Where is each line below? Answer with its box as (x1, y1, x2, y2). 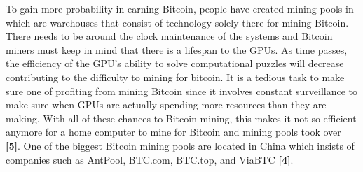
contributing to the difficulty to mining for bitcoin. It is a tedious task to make (6, 69, 345, 84)
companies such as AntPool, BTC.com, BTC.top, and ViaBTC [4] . (6, 152, 294, 166)
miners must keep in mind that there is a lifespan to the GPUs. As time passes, (6, 42, 348, 57)
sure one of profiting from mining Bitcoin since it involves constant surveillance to (6, 83, 358, 98)
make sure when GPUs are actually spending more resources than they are (6, 97, 327, 112)
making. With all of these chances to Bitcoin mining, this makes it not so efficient (6, 110, 357, 125)
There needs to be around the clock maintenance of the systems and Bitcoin (6, 29, 333, 43)
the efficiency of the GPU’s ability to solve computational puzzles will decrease (6, 56, 344, 71)
